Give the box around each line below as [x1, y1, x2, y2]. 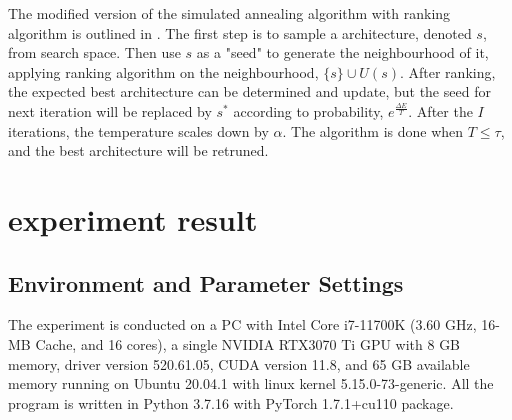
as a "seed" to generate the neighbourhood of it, [196, 42, 489, 63]
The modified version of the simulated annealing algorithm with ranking [8, 3, 451, 23]
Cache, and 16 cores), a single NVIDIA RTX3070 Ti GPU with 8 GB [35, 333, 461, 354]
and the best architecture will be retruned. [8, 140, 269, 161]
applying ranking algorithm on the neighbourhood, [8, 61, 319, 82]
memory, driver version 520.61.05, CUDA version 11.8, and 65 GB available [8, 353, 470, 374]
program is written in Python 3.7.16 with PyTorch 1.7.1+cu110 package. [8, 392, 454, 413]
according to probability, [233, 100, 384, 121]
